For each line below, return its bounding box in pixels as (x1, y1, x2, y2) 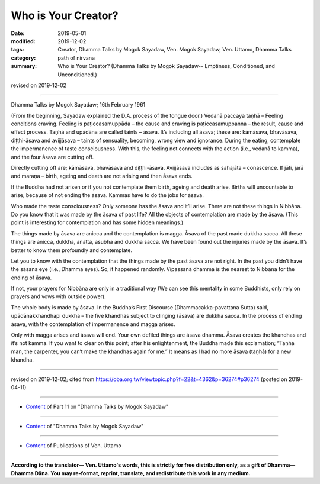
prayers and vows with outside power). (11, 293, 106, 300)
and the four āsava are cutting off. (11, 153, 94, 160)
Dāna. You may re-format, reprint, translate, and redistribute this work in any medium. (34, 469, 251, 476)
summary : (11, 63, 37, 70)
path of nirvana (57, 54, 95, 62)
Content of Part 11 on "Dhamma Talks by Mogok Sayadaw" (25, 403, 169, 411)
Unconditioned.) (57, 71, 97, 78)
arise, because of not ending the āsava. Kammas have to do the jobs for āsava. (11, 192, 204, 199)
